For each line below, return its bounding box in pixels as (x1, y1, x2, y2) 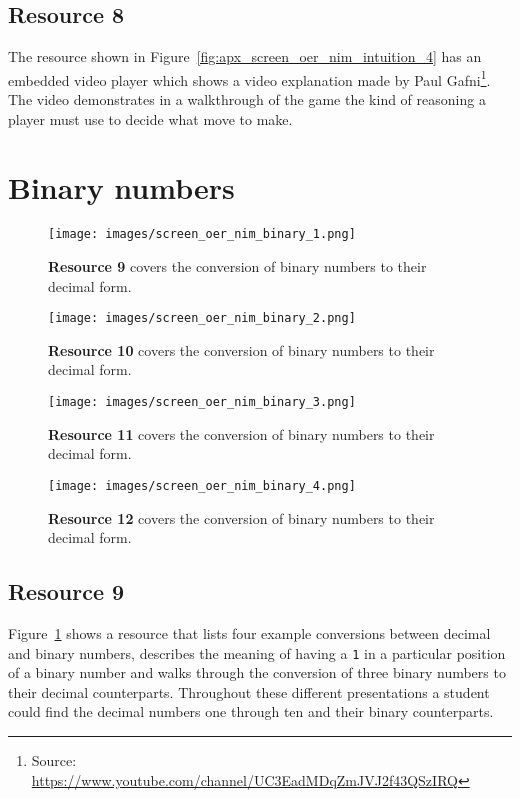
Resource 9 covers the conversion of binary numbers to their (48, 256, 427, 277)
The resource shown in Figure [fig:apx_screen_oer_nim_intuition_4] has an (8, 46, 482, 67)
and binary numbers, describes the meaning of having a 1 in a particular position (8, 642, 506, 663)
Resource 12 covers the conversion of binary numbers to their (48, 507, 435, 528)
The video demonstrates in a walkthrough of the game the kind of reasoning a (8, 89, 486, 110)
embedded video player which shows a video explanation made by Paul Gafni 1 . (8, 66, 491, 90)
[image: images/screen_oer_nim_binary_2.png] (48, 311, 356, 326)
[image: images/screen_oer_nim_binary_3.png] (48, 395, 356, 410)
